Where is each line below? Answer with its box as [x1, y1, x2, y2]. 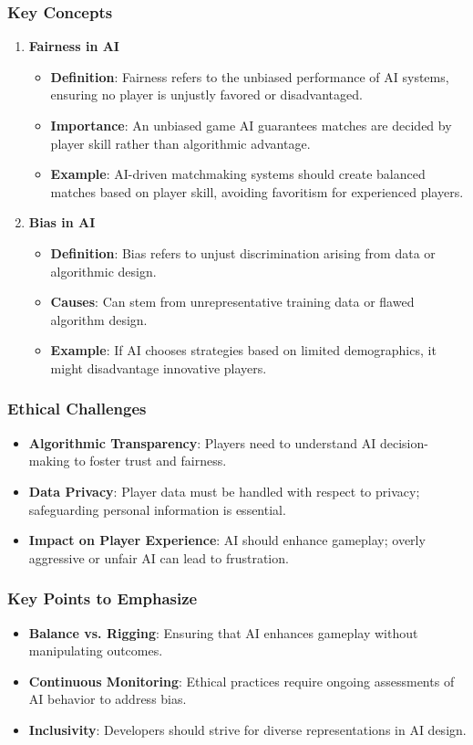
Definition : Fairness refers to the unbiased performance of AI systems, [50, 67, 449, 86]
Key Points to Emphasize [7, 587, 198, 610]
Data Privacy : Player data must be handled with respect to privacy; [28, 481, 420, 500]
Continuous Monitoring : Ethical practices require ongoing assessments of [28, 671, 455, 690]
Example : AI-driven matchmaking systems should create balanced [50, 164, 426, 184]
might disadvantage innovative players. [50, 358, 267, 377]
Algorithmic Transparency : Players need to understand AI [28, 433, 376, 452]
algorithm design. [50, 310, 148, 329]
